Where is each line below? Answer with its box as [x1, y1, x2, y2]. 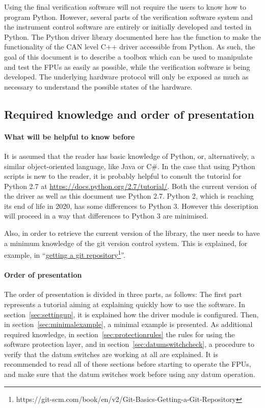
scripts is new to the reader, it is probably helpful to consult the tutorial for [4, 171, 242, 181]
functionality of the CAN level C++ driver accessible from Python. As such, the [4, 41, 255, 52]
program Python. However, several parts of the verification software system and [4, 11, 253, 22]
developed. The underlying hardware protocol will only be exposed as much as [4, 71, 249, 82]
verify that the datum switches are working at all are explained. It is [4, 348, 218, 359]
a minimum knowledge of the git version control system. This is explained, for [4, 237, 248, 248]
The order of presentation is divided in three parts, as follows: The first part [4, 289, 243, 300]
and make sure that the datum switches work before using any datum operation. [4, 369, 255, 379]
